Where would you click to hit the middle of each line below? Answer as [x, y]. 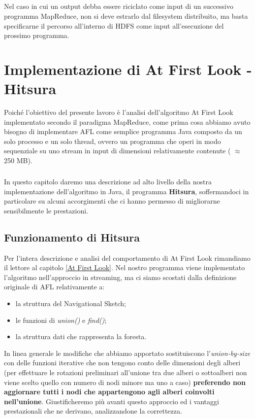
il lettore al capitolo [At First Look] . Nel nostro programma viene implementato [125, 267]
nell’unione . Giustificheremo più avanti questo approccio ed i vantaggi [112, 401]
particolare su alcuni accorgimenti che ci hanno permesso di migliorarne [112, 201]
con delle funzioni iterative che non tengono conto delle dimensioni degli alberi [122, 363]
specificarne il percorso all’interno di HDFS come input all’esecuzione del [114, 25]
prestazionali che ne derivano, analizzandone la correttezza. [93, 411]
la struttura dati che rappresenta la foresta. [81, 336]
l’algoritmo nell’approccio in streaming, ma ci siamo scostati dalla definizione [120, 277]
